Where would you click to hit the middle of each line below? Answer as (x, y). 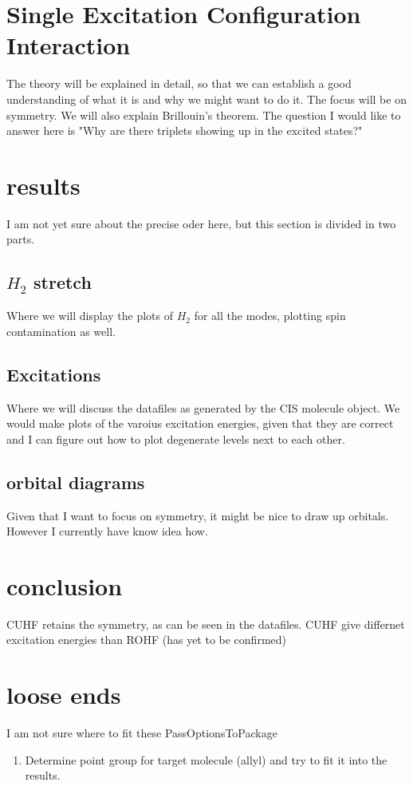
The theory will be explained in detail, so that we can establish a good (179, 83)
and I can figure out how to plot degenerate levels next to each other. (176, 438)
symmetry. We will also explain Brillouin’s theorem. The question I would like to (204, 115)
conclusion (65, 585)
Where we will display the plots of (90, 316)
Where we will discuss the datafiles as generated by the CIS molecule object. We (203, 407)
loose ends (64, 695)
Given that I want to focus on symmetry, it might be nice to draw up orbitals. (198, 515)
